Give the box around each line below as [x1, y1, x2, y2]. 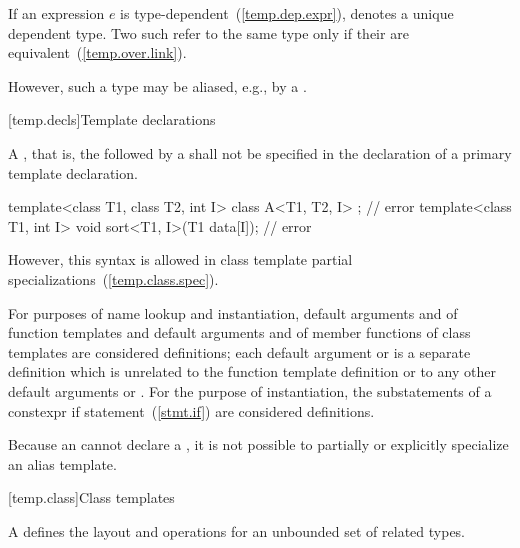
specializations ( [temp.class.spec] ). [8, 268, 219, 289]
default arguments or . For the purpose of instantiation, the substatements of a [8, 380, 492, 401]
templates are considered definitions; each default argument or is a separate [8, 341, 471, 362]
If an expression [8, 3, 105, 23]
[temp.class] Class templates [8, 487, 175, 508]
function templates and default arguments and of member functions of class [8, 322, 471, 343]
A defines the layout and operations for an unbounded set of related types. [8, 520, 466, 541]
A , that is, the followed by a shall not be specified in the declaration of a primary [8, 142, 512, 163]
